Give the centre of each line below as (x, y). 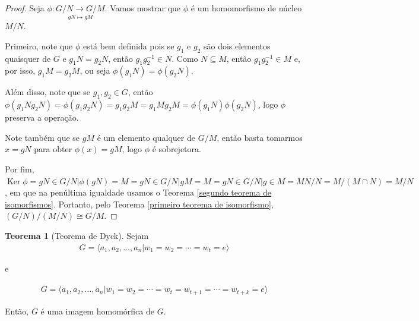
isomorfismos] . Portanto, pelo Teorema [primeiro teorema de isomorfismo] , (139, 204)
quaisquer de (28, 58)
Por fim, (20, 169)
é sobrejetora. (177, 149)
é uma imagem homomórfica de (97, 311)
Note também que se (42, 137)
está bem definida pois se (128, 45)
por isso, (20, 70)
